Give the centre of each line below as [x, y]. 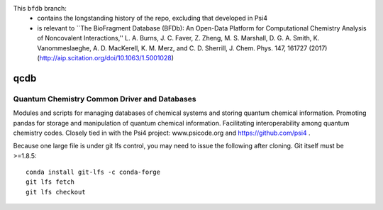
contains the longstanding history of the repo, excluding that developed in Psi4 [152, 18]
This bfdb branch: [40, 8]
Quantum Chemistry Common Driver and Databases [105, 99]
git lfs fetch [50, 182]
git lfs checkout [56, 192]
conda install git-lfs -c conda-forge [93, 172]
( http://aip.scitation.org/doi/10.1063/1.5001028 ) [105, 57]
